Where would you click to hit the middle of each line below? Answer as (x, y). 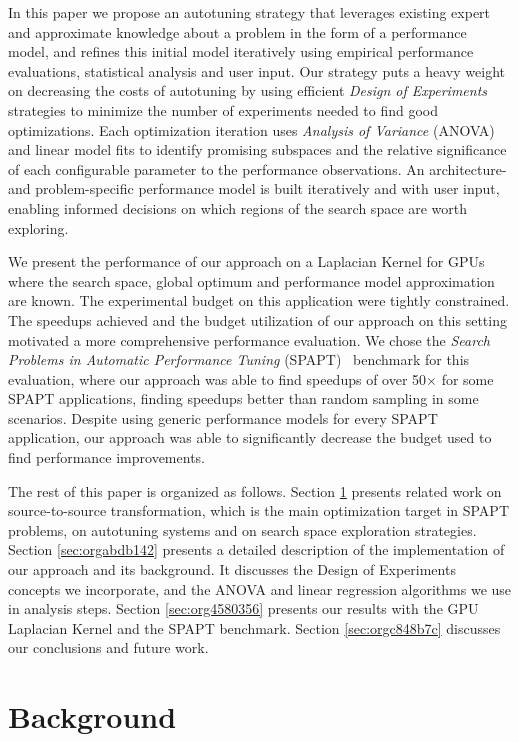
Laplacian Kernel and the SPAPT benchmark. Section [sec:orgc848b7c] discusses (254, 627)
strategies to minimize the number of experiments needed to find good (223, 109)
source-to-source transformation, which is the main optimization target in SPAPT (259, 510)
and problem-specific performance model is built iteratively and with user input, (254, 188)
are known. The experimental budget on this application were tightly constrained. (259, 300)
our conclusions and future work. (108, 647)
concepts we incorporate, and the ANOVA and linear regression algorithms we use (260, 588)
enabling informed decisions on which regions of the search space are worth (238, 207)
